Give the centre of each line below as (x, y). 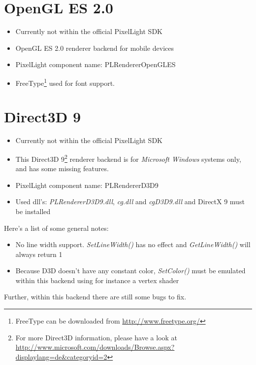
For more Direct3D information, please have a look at (96, 337)
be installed (33, 211)
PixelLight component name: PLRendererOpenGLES (96, 64)
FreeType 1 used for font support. (65, 82)
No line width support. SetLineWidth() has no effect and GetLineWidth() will (133, 244)
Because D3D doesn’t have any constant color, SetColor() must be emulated (130, 271)
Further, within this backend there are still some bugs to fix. (95, 297)
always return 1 (39, 254)
